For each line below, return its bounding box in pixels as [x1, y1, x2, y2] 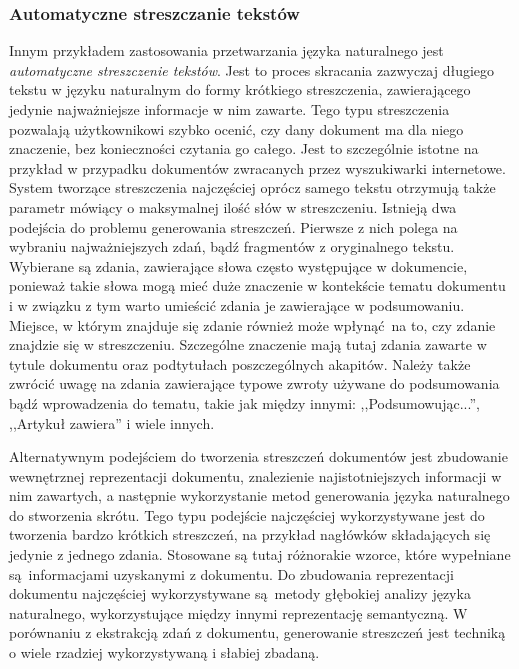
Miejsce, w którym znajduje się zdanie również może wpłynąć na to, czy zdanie [9, 314, 496, 335]
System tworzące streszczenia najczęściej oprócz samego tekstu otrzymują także [9, 177, 496, 198]
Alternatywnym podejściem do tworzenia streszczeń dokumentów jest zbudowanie [9, 446, 508, 467]
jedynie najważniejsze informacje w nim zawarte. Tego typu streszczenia [9, 99, 450, 119]
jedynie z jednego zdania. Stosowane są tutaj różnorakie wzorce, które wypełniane [9, 544, 511, 565]
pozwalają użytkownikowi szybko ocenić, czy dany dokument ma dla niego [9, 118, 464, 139]
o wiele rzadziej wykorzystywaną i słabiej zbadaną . [9, 642, 320, 663]
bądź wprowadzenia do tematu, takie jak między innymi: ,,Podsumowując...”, [9, 392, 480, 413]
